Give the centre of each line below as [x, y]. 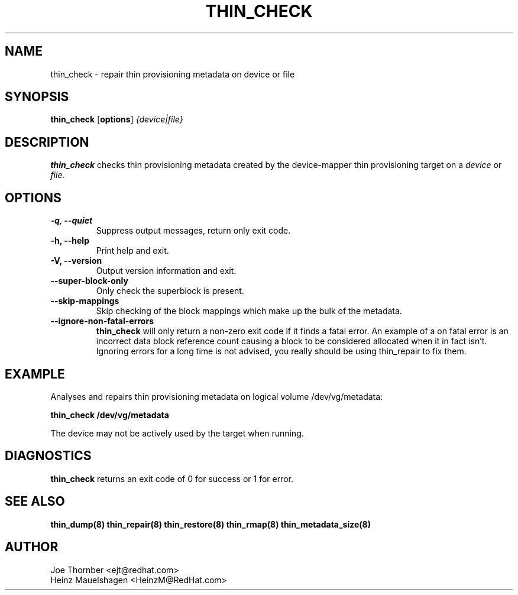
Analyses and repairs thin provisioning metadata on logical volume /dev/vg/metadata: [217, 396]
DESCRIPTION [47, 142]
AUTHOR [32, 547]
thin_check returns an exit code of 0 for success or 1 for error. [172, 478]
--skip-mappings [85, 301]
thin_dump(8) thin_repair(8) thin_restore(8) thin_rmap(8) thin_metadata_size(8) [211, 524]
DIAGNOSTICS [48, 456]
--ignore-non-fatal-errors [102, 321]
